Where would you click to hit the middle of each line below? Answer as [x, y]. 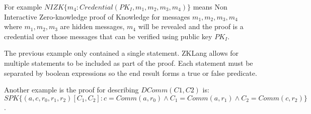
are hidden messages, [92, 26]
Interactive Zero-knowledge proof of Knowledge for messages [97, 16]
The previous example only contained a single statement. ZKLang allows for [122, 53]
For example [23, 7]
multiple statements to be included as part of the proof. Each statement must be [129, 63]
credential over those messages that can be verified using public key [108, 36]
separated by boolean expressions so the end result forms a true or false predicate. [131, 73]
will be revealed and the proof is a [191, 26]
